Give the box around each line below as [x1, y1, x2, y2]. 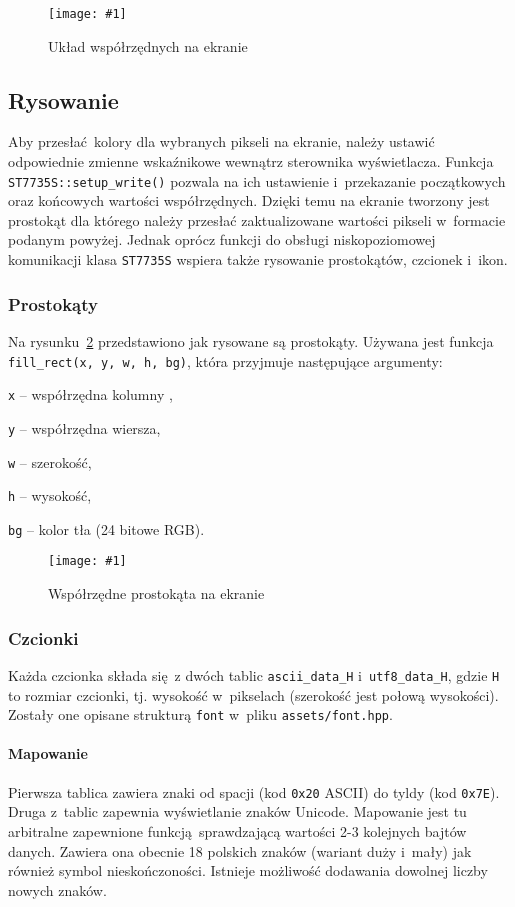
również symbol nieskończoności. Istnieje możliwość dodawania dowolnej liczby [8, 860, 488, 881]
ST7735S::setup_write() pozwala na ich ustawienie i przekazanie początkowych [8, 170, 506, 191]
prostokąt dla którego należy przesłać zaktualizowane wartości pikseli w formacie [8, 209, 506, 230]
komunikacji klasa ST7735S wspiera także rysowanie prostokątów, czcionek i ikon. [8, 249, 508, 270]
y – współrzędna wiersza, [8, 417, 161, 438]
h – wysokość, [8, 485, 92, 506]
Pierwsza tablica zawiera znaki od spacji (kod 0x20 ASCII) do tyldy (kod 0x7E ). [8, 781, 500, 802]
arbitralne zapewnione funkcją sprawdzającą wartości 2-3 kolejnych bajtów [8, 820, 467, 841]
